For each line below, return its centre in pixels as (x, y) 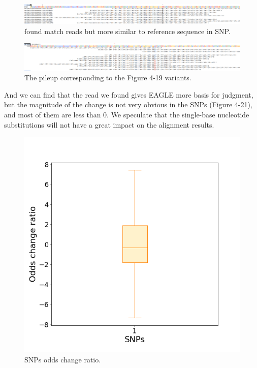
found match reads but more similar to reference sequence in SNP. (127, 31)
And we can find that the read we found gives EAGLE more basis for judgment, (129, 94)
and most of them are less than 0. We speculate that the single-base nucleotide (127, 114)
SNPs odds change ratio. (63, 359)
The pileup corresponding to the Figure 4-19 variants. (108, 78)
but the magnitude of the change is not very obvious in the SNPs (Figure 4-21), (128, 104)
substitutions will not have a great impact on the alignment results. (109, 124)
